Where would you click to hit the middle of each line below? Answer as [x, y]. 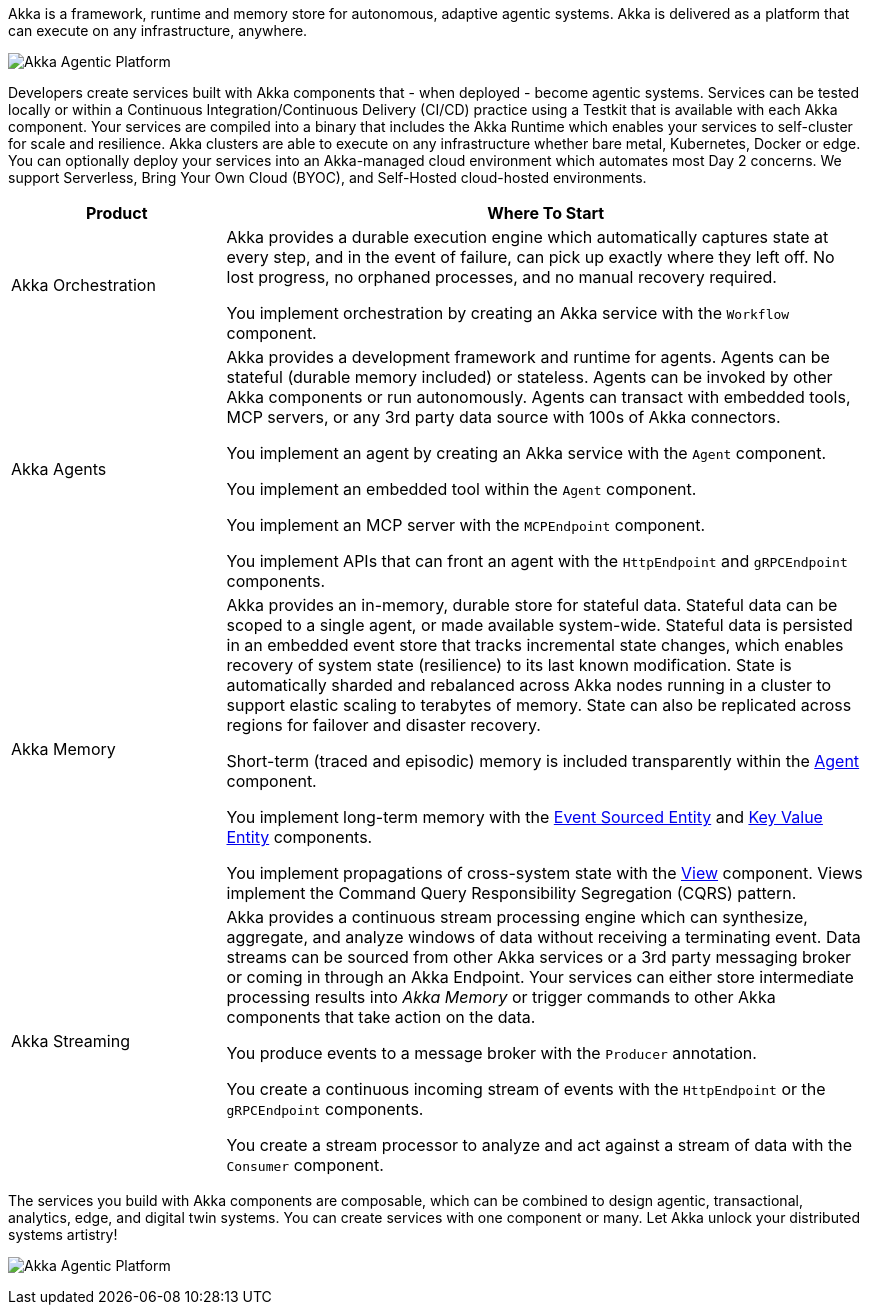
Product [116, 213]
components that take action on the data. [381, 1017]
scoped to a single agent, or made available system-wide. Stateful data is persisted [539, 625]
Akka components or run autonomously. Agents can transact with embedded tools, [538, 397]
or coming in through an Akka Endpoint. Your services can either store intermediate [540, 977]
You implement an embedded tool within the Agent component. [461, 489]
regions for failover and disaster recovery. [383, 725]
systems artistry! [63, 1234]
